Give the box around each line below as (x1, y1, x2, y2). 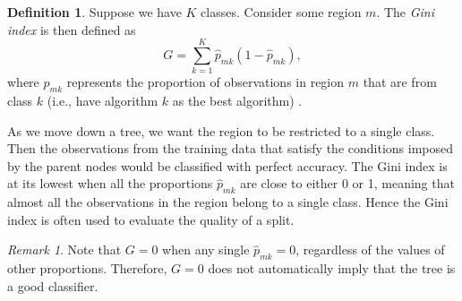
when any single (162, 240, 250, 259)
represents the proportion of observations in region (66, 73, 345, 91)
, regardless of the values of (295, 240, 445, 259)
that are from (363, 73, 437, 91)
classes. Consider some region (201, 3, 362, 21)
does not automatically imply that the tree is (208, 259, 456, 278)
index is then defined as (7, 20, 136, 39)
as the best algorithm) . (172, 91, 303, 110)
